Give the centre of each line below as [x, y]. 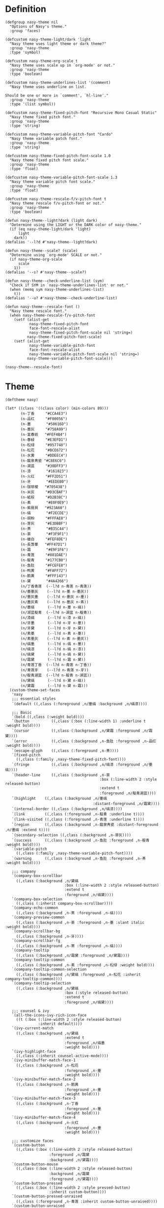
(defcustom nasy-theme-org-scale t [41, 61]
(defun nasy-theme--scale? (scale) [41, 251]
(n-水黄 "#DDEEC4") [44, 455]
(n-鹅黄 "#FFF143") [44, 576]
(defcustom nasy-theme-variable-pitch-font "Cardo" [59, 134]
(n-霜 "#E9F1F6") [44, 550]
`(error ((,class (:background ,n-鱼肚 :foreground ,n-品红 [84, 741]
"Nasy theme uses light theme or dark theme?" [58, 44]
